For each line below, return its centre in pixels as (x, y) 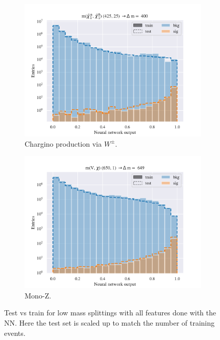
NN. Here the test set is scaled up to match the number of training (109, 322)
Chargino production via (63, 143)
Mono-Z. (38, 295)
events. (15, 333)
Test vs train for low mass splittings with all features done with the (110, 313)
